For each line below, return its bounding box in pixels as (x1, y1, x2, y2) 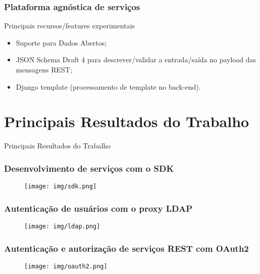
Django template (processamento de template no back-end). (16, 81, 201, 92)
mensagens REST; (16, 64, 72, 74)
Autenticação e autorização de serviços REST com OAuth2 (4, 242, 249, 254)
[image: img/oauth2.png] (24, 262, 108, 270)
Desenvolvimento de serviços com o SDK (4, 162, 174, 174)
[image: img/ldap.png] (24, 223, 100, 230)
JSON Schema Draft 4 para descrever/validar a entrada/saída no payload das (16, 54, 256, 65)
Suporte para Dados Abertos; (16, 37, 107, 48)
